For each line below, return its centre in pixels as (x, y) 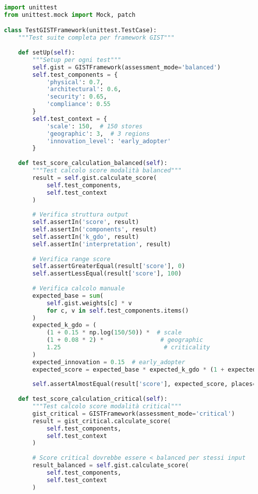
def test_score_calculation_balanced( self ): (93, 163)
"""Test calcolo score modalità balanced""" (107, 171)
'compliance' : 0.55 (78, 104)
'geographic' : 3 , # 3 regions (98, 134)
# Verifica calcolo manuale (79, 289)
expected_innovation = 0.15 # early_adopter (109, 362)
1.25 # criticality (128, 348)
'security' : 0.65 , (77, 97)
